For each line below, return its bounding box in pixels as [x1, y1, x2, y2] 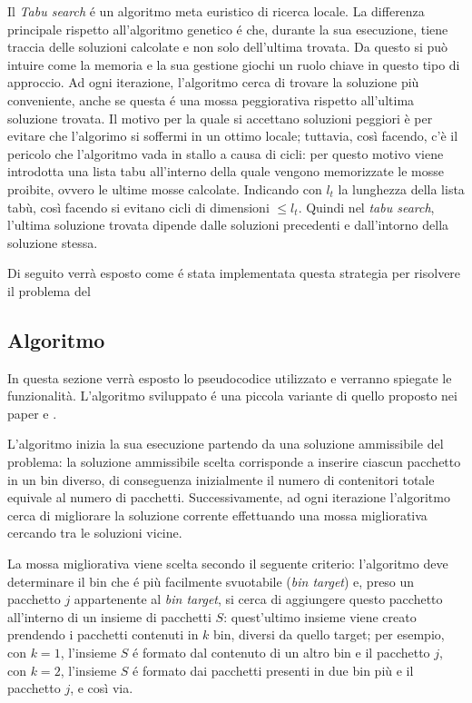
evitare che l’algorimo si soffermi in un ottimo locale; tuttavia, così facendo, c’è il [7, 126, 458, 145]
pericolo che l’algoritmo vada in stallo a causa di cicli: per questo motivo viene [7, 144, 444, 163]
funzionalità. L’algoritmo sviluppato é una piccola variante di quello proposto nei [7, 386, 457, 405]
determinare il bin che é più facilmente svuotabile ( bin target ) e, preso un [7, 571, 415, 590]
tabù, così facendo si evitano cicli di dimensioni [7, 197, 270, 216]
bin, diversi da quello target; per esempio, [213, 625, 445, 644]
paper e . [7, 403, 57, 422]
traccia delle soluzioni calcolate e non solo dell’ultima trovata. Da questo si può [7, 37, 448, 56]
